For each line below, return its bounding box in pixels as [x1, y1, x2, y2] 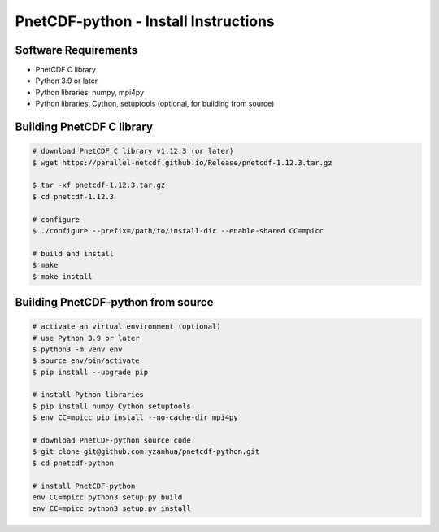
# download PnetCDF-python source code [32, 436, 191, 445]
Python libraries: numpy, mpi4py [35, 87, 145, 97]
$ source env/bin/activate [32, 356, 140, 365]
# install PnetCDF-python [32, 481, 136, 491]
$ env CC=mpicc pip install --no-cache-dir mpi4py [32, 413, 239, 422]
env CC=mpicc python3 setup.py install [32, 504, 191, 513]
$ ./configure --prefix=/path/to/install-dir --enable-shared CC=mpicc [32, 226, 324, 235]
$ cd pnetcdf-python [32, 458, 114, 468]
